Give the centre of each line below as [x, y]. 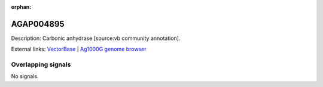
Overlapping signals [41, 64]
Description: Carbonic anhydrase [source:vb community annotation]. [96, 38]
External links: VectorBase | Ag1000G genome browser [79, 49]
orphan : [21, 7]
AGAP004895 [38, 24]
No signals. [25, 76]
